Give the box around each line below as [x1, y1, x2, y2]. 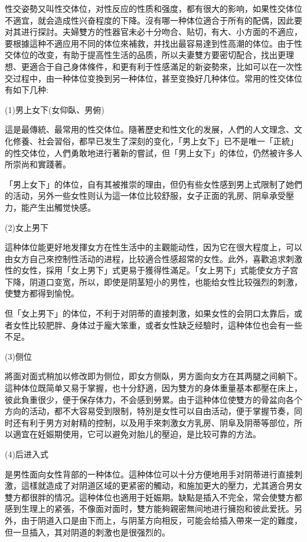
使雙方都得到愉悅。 [5, 287, 79, 299]
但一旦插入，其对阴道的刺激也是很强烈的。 [5, 525, 170, 538]
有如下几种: [5, 83, 48, 96]
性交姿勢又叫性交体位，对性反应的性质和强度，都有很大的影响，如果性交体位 [5, 2, 302, 14]
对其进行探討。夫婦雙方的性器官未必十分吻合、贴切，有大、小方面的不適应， [5, 25, 302, 38]
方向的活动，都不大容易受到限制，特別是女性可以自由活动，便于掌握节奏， [5, 405, 294, 417]
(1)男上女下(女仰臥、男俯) [5, 103, 104, 115]
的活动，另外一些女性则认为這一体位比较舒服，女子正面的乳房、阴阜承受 [5, 189, 286, 202]
